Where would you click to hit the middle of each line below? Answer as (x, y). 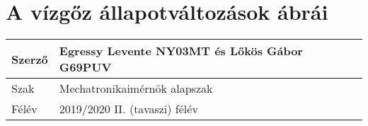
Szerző (30, 59)
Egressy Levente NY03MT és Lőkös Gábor (181, 51)
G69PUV (85, 67)
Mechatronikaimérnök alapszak (136, 88)
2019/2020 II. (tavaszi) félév (128, 109)
